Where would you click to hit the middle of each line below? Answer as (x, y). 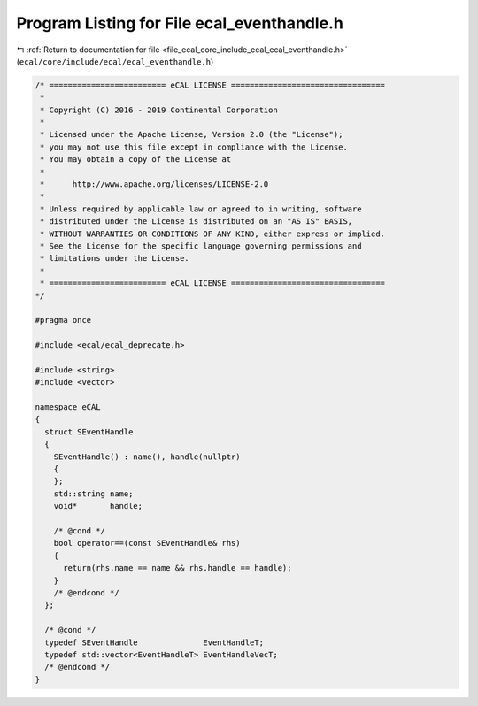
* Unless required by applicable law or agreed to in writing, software (201, 209)
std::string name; (93, 494)
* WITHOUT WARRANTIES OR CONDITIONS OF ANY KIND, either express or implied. (212, 234)
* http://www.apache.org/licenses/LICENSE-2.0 (154, 184)
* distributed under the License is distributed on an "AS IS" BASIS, (197, 222)
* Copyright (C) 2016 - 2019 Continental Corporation (159, 110)
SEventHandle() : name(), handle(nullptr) (147, 457)
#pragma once (63, 320)
